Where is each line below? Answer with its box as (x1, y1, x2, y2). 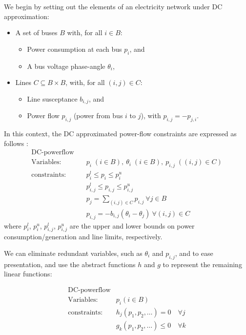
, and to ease (175, 248, 213, 258)
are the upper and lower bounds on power (69, 220, 195, 230)
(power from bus (73, 110, 123, 121)
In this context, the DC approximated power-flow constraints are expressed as (4, 128, 237, 139)
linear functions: (4, 269, 52, 279)
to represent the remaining (163, 259, 242, 269)
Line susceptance (27, 93, 78, 104)
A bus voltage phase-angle (27, 61, 105, 71)
